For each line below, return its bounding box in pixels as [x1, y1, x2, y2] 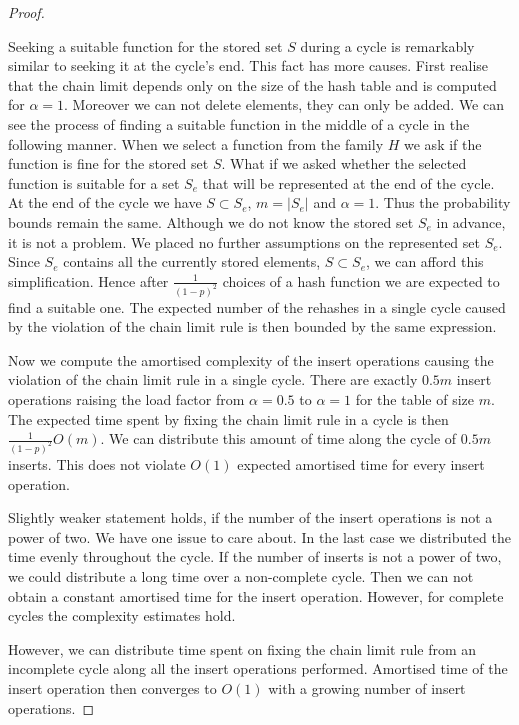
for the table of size [355, 388, 474, 409]
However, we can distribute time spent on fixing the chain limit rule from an [8, 638, 477, 659]
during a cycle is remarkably [300, 35, 475, 56]
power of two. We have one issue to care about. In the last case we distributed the [8, 526, 511, 547]
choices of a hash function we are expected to [222, 270, 500, 291]
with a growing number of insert [268, 677, 466, 698]
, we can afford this [366, 251, 484, 272]
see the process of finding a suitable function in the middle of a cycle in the [8, 113, 470, 134]
